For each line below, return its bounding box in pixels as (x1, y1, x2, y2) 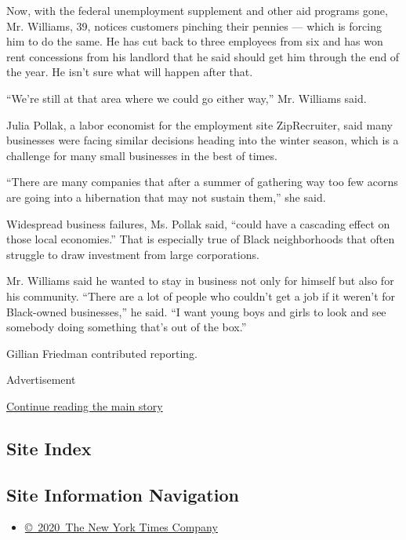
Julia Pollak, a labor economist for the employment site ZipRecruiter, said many (6, 116, 393, 133)
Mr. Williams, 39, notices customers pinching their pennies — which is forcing (6, 17, 382, 34)
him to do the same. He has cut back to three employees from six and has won (6, 33, 383, 49)
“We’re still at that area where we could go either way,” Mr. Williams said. (6, 89, 367, 106)
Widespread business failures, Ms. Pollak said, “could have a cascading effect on (6, 215, 390, 232)
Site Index (6, 436, 92, 460)
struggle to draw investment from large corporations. (6, 246, 259, 262)
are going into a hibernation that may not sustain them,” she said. (6, 188, 326, 205)
